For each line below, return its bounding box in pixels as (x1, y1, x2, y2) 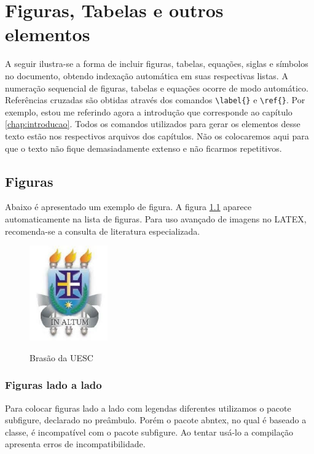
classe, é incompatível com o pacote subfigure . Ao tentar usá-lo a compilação (5, 425, 293, 438)
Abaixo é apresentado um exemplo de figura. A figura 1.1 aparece (5, 200, 252, 213)
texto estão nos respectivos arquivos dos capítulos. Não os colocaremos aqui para (5, 129, 309, 142)
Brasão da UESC (29, 351, 93, 364)
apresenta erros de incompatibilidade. (5, 437, 146, 450)
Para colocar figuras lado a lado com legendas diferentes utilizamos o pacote (5, 401, 291, 414)
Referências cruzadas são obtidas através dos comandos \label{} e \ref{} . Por (5, 93, 305, 106)
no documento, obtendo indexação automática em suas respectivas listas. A (5, 69, 288, 82)
